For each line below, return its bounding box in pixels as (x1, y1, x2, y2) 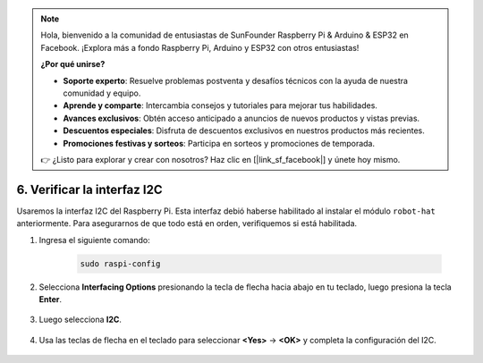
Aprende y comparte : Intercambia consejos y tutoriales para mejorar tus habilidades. (63, 100, 377, 111)
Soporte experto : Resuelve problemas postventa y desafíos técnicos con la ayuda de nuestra (63, 75, 409, 86)
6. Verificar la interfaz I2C (16, 181, 163, 197)
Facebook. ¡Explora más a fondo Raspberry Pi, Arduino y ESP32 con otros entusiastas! (40, 42, 360, 53)
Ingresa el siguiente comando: (38, 234, 151, 245)
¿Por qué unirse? (40, 59, 106, 70)
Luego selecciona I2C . (38, 314, 123, 325)
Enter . (38, 293, 63, 304)
